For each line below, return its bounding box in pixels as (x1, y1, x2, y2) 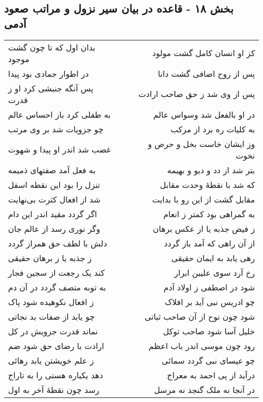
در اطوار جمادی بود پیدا (8, 67, 89, 79)
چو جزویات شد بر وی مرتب (8, 123, 104, 135)
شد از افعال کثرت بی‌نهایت (8, 193, 101, 205)
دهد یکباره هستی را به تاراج (8, 369, 103, 381)
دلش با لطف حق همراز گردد (8, 237, 107, 249)
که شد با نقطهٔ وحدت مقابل (160, 178, 255, 190)
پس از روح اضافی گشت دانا (158, 67, 255, 79)
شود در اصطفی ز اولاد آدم (163, 281, 255, 293)
